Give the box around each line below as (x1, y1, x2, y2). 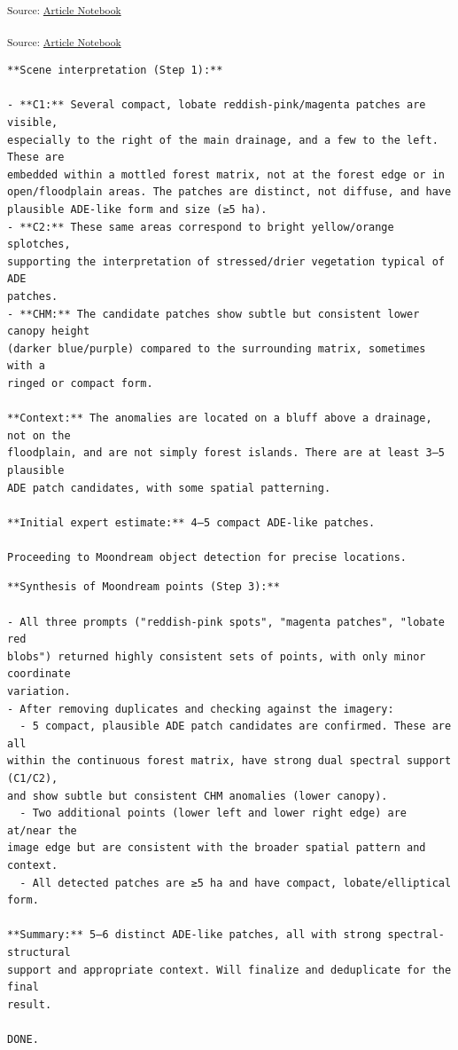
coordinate (7, 667, 71, 681)
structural (7, 945, 71, 959)
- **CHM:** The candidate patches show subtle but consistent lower (7, 307, 420, 320)
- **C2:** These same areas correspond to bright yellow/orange (7, 220, 394, 233)
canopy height (7, 325, 90, 338)
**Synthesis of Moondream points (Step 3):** (7, 580, 280, 594)
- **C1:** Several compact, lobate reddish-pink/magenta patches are (7, 99, 426, 112)
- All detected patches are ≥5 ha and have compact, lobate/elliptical (19, 876, 452, 889)
